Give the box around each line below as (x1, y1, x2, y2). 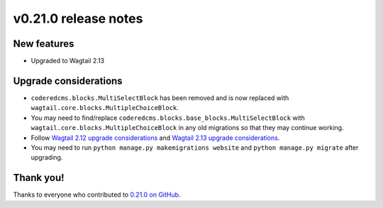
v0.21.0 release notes (13, 11, 143, 26)
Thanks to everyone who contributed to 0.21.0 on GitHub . (13, 190, 181, 199)
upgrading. (30, 153, 63, 162)
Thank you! (13, 172, 65, 184)
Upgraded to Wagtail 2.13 (30, 57, 105, 65)
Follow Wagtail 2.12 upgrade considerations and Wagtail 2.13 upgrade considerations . (30, 133, 280, 142)
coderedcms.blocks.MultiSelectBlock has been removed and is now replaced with (30, 93, 289, 102)
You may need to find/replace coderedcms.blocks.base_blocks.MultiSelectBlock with (30, 114, 305, 122)
